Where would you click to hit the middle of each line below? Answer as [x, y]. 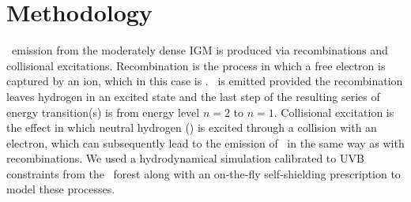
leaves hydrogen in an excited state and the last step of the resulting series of [193, 96]
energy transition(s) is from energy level [103, 112]
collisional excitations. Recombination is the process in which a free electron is [196, 65]
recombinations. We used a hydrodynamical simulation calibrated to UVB [185, 158]
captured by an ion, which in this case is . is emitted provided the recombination [205, 81]
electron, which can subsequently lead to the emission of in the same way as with [205, 142]
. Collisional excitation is [334, 112]
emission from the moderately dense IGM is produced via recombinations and [200, 50]
